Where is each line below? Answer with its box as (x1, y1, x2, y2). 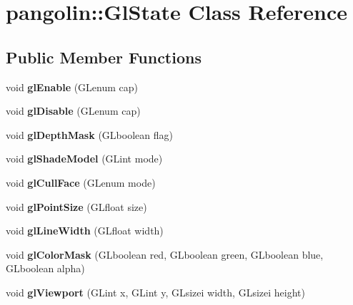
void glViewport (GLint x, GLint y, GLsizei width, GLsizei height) (6, 284, 305, 299)
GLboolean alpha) (6, 261, 85, 276)
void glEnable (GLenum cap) (6, 79, 139, 94)
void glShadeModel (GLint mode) (6, 151, 163, 166)
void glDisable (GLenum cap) (6, 103, 141, 118)
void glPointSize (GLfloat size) (6, 199, 147, 214)
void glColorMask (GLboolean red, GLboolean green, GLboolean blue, (6, 247, 324, 262)
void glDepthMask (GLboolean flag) (6, 127, 173, 142)
